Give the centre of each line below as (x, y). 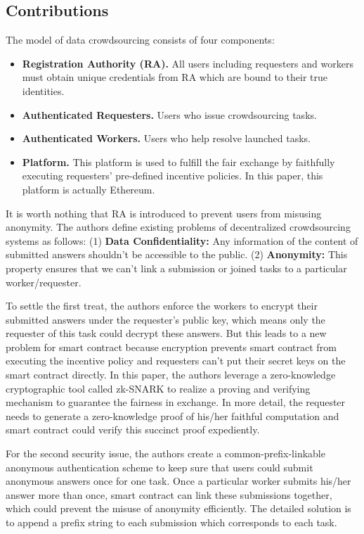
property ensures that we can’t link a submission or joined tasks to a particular (176, 268)
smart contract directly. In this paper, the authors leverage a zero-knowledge (171, 375)
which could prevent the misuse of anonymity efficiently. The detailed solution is (178, 508)
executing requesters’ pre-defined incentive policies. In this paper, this (173, 176)
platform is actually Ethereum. (89, 189)
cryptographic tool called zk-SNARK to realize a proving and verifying (158, 388)
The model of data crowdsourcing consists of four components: (140, 40)
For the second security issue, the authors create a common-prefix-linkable (165, 453)
